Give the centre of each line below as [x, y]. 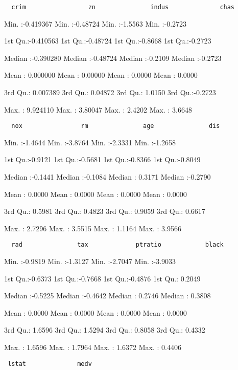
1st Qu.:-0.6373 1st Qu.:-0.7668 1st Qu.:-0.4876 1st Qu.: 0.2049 [102, 278]
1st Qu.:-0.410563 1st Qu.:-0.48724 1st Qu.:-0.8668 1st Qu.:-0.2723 [108, 41]
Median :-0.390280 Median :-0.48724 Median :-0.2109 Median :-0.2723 [113, 58]
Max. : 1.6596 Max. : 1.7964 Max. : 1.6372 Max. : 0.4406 [93, 347]
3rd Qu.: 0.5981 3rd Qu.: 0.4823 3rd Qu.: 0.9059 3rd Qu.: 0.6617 [105, 211]
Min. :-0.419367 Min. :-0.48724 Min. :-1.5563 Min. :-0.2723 [96, 23]
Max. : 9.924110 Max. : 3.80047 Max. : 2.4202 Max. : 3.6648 [98, 109]
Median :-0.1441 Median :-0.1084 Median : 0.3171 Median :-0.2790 [108, 177]
